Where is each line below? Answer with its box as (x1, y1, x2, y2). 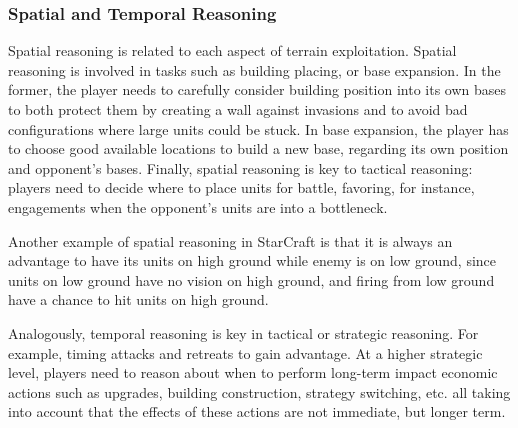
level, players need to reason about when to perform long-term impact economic (8, 362, 498, 383)
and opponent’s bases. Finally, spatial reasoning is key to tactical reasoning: (8, 157, 473, 178)
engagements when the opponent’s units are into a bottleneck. (8, 196, 388, 217)
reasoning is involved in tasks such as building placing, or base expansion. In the (8, 59, 501, 80)
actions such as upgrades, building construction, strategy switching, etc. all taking (8, 381, 511, 402)
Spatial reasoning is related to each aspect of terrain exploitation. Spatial (8, 40, 457, 61)
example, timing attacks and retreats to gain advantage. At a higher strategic (8, 342, 483, 363)
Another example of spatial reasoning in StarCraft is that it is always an (8, 230, 453, 251)
